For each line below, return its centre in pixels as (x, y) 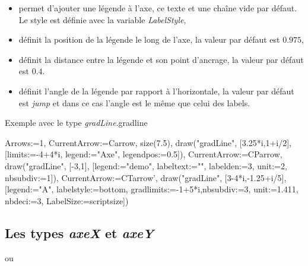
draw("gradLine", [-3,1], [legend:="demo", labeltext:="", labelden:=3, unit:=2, (146, 165)
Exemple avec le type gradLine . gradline (76, 123)
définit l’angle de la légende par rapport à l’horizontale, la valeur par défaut (156, 91)
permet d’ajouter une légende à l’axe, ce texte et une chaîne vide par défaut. (158, 8)
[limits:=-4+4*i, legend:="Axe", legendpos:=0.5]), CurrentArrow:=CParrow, (144, 154)
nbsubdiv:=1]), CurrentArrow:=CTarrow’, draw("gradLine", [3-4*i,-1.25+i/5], (146, 177)
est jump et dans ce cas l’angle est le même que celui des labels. (134, 102)
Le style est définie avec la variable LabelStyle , (102, 19)
